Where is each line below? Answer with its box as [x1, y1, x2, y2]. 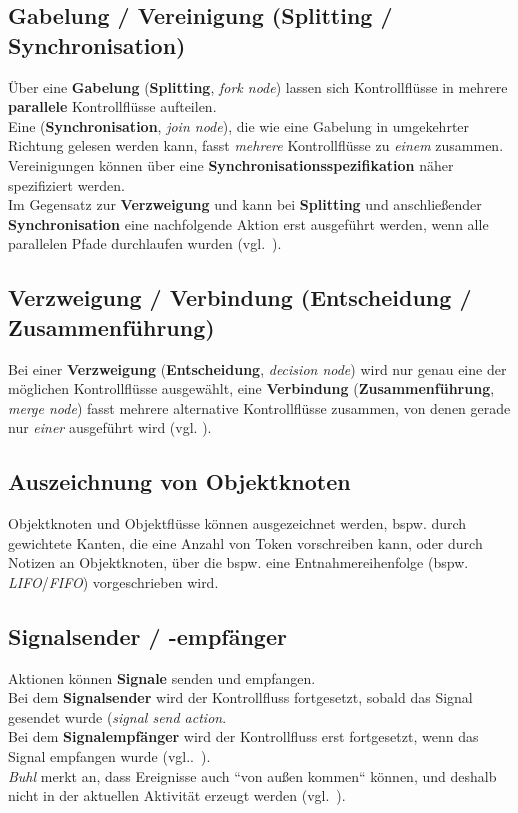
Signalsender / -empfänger [8, 620, 287, 651]
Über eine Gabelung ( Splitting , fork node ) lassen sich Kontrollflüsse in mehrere [8, 76, 508, 97]
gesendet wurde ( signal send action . [8, 706, 227, 727]
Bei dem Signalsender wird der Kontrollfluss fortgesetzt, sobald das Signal [8, 687, 473, 708]
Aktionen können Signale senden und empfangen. [8, 667, 316, 688]
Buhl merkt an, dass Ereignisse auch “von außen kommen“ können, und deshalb [8, 765, 497, 786]
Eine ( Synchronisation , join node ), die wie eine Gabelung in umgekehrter [8, 115, 470, 136]
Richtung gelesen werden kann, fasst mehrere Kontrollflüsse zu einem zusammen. [8, 135, 504, 156]
